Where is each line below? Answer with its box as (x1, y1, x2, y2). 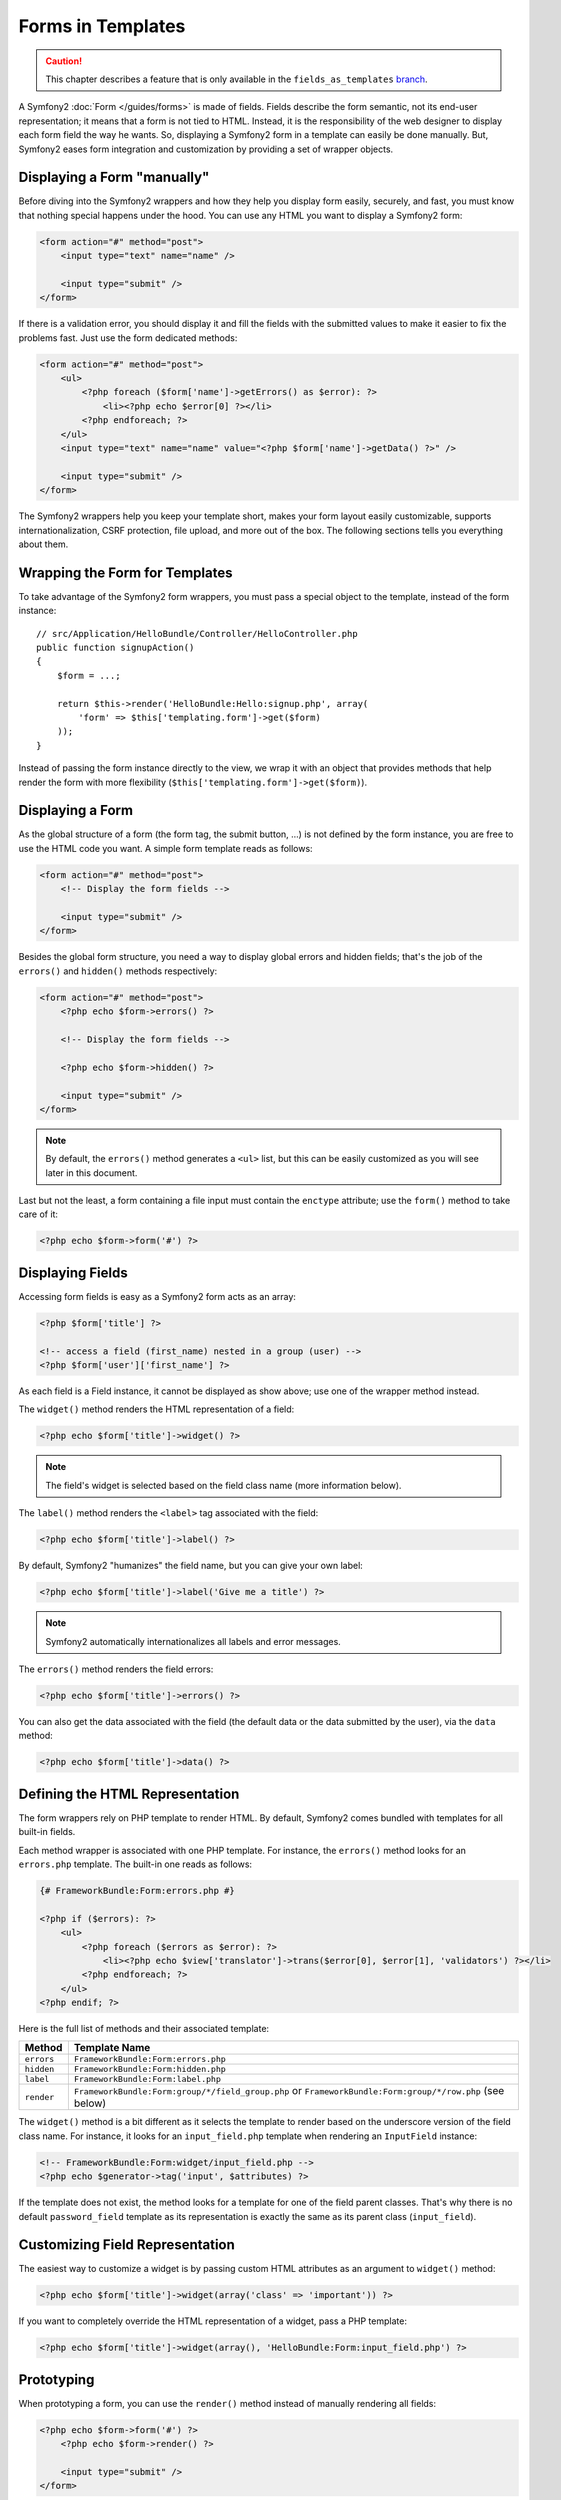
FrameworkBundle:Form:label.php (73, 2074, 222, 2085)
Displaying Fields (18, 1264, 129, 1281)
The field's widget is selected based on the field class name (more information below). (45, 1479, 402, 1491)
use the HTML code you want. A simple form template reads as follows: (18, 842, 314, 854)
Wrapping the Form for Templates (18, 564, 233, 581)
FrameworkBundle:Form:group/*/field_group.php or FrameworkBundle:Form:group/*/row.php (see (73, 2084, 505, 2098)
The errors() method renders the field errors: (18, 1663, 214, 1675)
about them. (18, 538, 69, 550)
